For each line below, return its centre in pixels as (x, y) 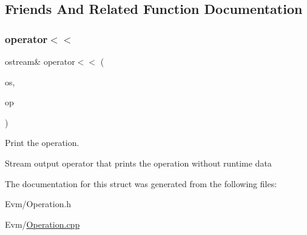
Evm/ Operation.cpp (42, 224)
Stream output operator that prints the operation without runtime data (138, 163)
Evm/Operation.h (38, 204)
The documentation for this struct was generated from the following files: (141, 183)
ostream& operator (40, 61)
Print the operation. (42, 143)
